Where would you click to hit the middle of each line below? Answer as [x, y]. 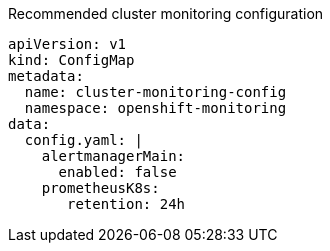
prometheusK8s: [100, 188]
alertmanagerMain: [113, 156]
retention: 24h [126, 204]
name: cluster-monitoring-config [155, 92]
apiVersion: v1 [67, 44]
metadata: [46, 76]
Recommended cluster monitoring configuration [166, 13]
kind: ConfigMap [71, 60]
